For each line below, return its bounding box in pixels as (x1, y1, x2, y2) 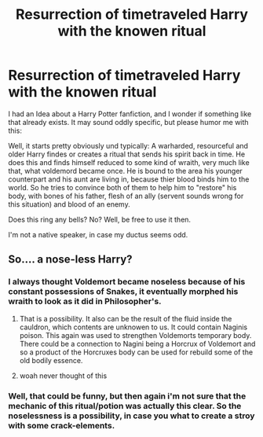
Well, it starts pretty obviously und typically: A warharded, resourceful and (8, 141, 249, 150)
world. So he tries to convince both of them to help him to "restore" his (8, 182, 237, 192)
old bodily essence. (19, 355, 83, 365)
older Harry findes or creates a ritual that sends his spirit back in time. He (8, 149, 246, 159)
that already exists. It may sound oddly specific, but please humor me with (8, 117, 249, 127)
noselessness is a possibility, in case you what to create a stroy (8, 410, 255, 421)
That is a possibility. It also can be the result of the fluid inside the (19, 314, 232, 323)
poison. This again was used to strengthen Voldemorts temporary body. (19, 330, 252, 340)
